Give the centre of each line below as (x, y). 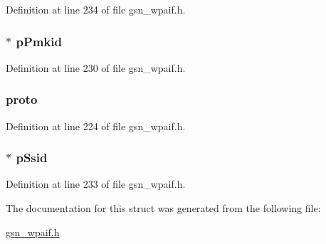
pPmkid (39, 41)
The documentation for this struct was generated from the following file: (163, 208)
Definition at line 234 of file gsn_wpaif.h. (96, 9)
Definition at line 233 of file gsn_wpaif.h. (96, 184)
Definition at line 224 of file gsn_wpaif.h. (96, 126)
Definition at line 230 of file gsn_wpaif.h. (96, 67)
